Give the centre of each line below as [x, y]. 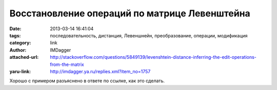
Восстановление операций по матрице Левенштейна [130, 13]
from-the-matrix [67, 64]
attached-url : [24, 57]
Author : [18, 50]
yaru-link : [20, 71]
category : [20, 43]
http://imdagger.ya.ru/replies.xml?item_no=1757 [100, 71]
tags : [15, 35]
